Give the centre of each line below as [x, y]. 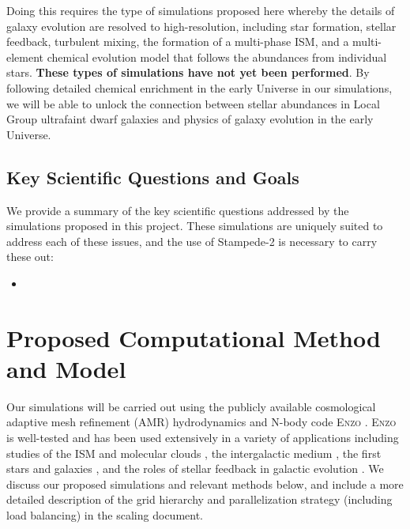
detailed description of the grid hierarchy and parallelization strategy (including [199, 499]
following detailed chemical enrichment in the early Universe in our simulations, [199, 87]
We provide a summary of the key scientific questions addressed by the [178, 210]
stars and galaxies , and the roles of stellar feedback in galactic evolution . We [195, 469]
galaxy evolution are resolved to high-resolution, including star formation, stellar [201, 26]
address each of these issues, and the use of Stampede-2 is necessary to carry [192, 241]
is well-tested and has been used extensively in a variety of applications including [203, 438]
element [25, 57]
